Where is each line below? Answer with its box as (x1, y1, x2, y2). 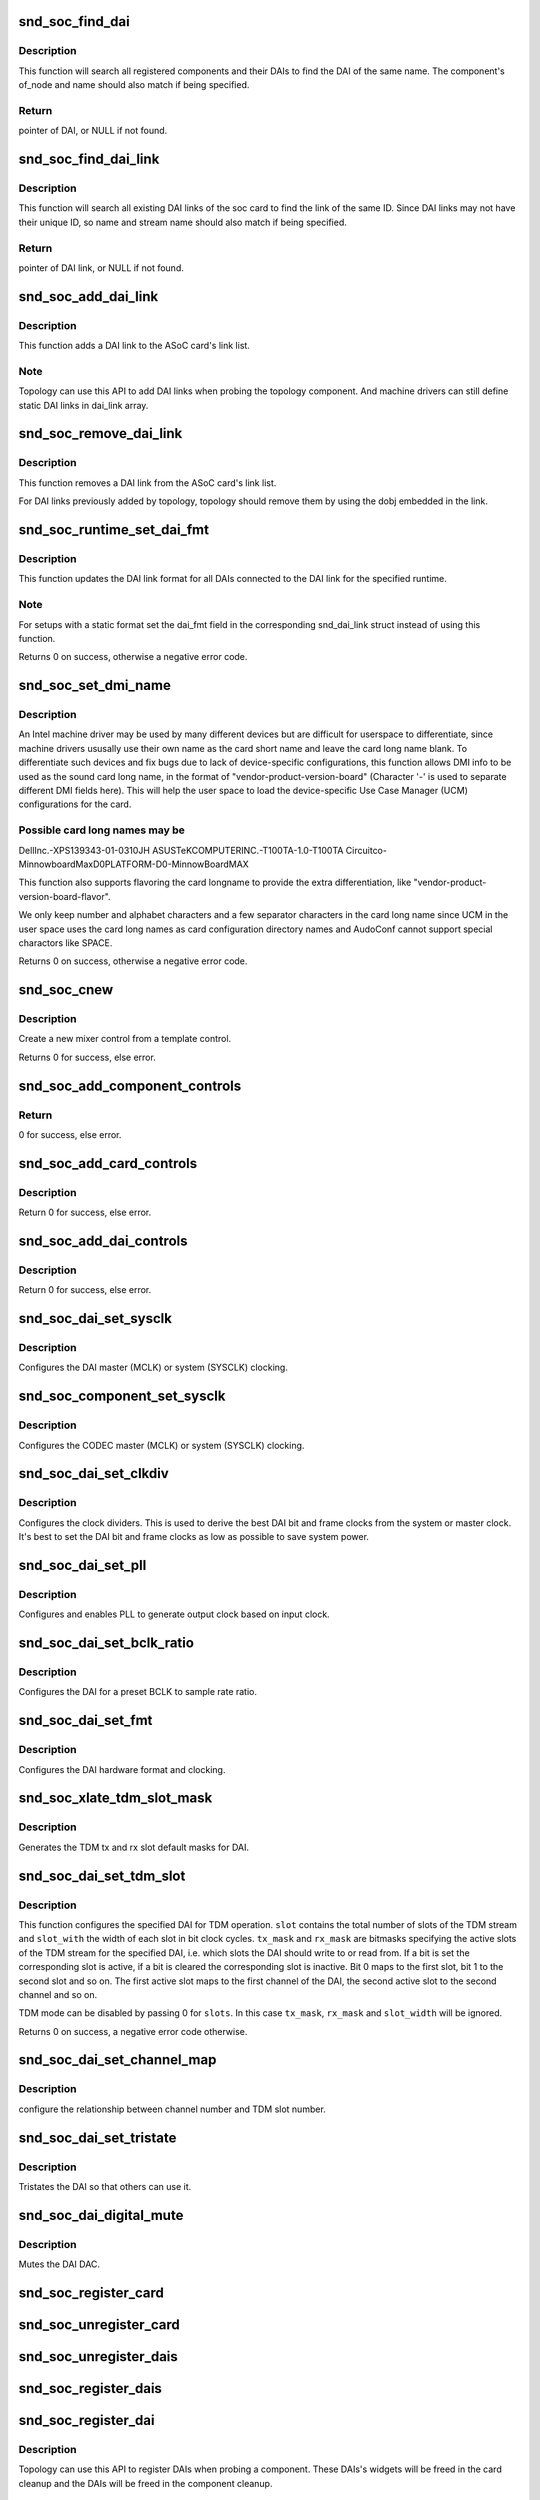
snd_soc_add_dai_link (18, 288, 159, 305)
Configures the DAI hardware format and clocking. (18, 1763, 226, 1775)
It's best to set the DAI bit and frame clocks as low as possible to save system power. (18, 1531, 370, 1543)
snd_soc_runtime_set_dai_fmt (18, 521, 210, 539)
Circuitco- (345, 844, 387, 856)
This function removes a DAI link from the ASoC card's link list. (18, 476, 277, 489)
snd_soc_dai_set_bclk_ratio (18, 1635, 195, 1652)
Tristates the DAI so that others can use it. (18, 2180, 192, 2192)
